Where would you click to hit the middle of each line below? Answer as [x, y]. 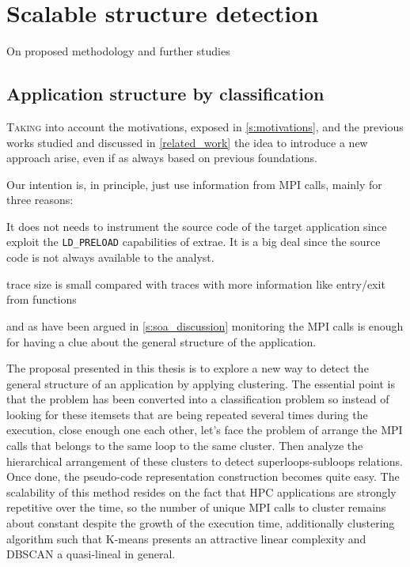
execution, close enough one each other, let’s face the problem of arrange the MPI [205, 430]
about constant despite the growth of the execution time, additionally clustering [201, 523]
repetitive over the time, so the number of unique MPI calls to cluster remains [196, 507]
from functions [42, 299]
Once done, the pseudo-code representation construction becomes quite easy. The [203, 476]
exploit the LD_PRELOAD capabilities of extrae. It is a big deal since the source [194, 242]
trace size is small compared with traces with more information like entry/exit [196, 283]
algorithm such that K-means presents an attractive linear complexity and [186, 538]
